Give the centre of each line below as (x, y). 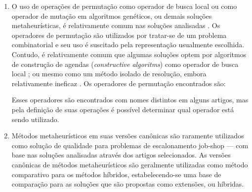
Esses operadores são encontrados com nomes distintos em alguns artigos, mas (130, 100)
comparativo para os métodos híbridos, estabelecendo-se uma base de (116, 174)
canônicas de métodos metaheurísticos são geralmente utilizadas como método (130, 164)
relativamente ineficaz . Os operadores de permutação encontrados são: (119, 83)
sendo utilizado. (35, 119)
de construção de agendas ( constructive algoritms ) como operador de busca (125, 64)
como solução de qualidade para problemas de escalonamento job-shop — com (130, 145)
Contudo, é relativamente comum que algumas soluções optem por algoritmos (129, 54)
